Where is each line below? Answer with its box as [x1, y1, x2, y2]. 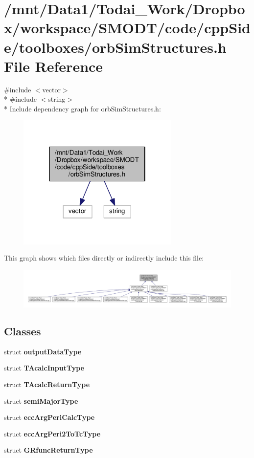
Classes [4, 324, 41, 338]
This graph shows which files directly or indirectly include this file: [4, 253, 204, 263]
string [48, 94, 66, 104]
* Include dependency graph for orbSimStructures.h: [4, 103, 161, 113]
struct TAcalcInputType [4, 363, 84, 373]
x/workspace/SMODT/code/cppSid [4, 18, 251, 38]
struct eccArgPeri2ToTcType [4, 428, 101, 438]
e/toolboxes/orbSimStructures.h [4, 37, 227, 57]
